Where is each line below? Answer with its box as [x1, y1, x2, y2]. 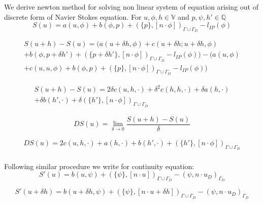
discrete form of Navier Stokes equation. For [4, 11, 142, 22]
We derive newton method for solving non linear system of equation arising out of [4, 2, 258, 12]
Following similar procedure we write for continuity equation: [4, 160, 194, 171]
